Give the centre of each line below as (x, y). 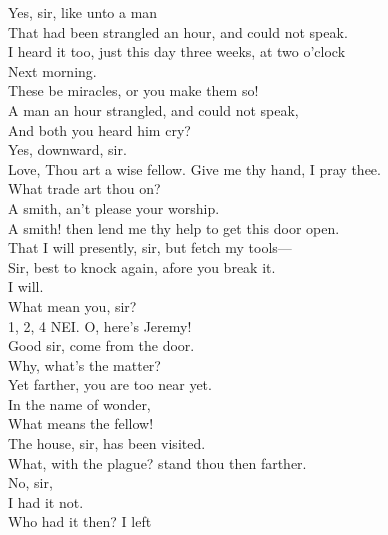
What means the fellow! (81, 423)
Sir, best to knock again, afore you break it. (142, 266)
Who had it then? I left (80, 521)
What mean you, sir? (72, 305)
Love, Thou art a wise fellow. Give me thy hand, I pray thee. (194, 168)
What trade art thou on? (84, 188)
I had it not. (46, 501)
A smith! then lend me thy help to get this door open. (174, 227)
